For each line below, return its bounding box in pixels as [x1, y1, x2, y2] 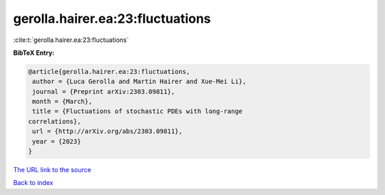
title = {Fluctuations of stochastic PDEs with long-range [32, 107, 243, 115]
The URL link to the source [13, 166, 92, 174]
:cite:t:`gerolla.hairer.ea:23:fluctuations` [13, 36, 129, 44]
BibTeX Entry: [13, 48, 55, 57]
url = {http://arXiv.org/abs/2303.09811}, [32, 127, 183, 135]
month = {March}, [32, 97, 93, 106]
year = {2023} [32, 137, 81, 145]
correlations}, [28, 117, 81, 125]
